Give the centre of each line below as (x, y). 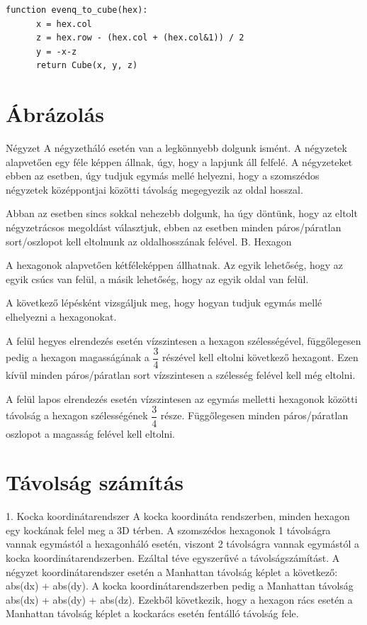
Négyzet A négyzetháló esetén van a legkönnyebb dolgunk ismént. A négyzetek (176, 148)
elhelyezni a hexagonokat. (61, 317)
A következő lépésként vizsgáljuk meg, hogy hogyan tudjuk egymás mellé (164, 303)
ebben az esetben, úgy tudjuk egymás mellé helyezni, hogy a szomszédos (163, 176)
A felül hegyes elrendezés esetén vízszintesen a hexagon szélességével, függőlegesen (183, 340)
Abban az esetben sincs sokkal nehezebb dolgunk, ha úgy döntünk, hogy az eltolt (182, 213)
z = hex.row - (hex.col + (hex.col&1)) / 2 (140, 38)
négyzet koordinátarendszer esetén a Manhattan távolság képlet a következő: (172, 571)
